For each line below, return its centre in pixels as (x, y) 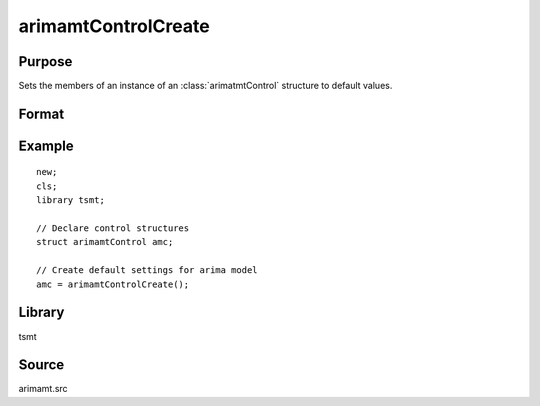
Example (46, 145)
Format (41, 113)
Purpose (45, 61)
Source (41, 365)
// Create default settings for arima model (147, 270)
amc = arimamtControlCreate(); (113, 284)
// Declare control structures (113, 228)
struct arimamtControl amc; (105, 242)
